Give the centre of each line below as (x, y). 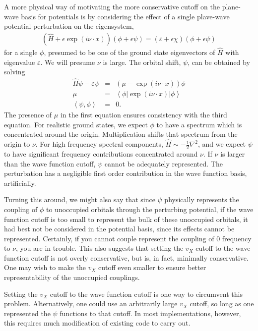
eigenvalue (20, 62)
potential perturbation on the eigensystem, (69, 26)
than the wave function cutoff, (50, 163)
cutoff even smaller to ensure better (152, 267)
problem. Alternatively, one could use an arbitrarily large (91, 303)
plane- (231, 6)
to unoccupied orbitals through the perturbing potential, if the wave (150, 209)
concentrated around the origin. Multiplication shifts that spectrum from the (121, 134)
